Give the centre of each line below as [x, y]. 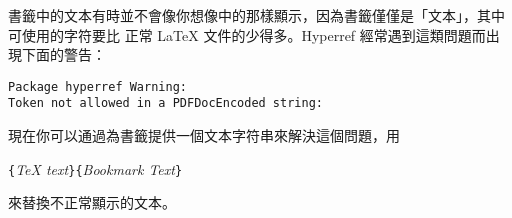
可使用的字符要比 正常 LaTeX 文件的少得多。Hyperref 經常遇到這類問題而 [247, 34]
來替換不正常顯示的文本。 [92, 202]
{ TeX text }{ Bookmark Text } [95, 168]
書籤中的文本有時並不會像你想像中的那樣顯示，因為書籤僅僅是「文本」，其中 [256, 15]
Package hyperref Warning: [97, 86]
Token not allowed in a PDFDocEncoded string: [165, 103]
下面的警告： [63, 54]
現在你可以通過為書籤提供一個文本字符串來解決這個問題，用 [204, 135]
